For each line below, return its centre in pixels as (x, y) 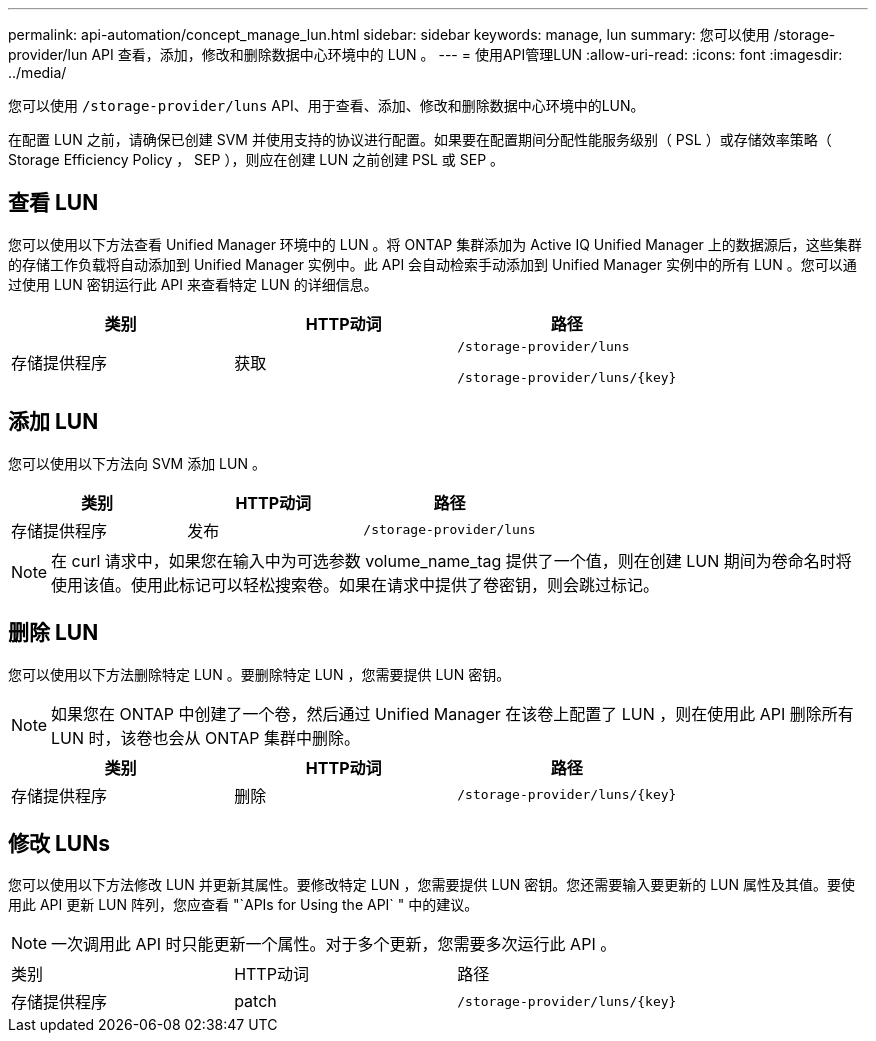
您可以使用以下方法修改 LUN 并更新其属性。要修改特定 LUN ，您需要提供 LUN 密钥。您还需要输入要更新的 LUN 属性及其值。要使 (432, 885)
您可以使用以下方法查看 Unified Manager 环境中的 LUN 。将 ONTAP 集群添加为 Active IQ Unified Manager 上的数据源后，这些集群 (435, 244)
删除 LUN (53, 633)
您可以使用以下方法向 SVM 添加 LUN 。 (137, 463)
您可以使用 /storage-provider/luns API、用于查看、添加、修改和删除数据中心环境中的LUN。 (326, 105)
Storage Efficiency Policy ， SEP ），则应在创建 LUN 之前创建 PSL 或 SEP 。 (256, 159)
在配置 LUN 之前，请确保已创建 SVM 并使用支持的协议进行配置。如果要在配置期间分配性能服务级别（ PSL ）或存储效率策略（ (420, 139)
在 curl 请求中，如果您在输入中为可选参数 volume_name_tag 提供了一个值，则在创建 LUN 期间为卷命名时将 (451, 560)
